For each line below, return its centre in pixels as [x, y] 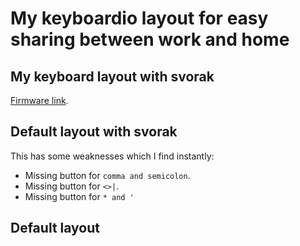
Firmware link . [39, 100]
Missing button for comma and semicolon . [107, 175]
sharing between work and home [150, 39]
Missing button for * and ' [79, 196]
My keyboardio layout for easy [139, 18]
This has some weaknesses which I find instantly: [112, 156]
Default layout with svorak [94, 132]
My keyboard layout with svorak [112, 76]
